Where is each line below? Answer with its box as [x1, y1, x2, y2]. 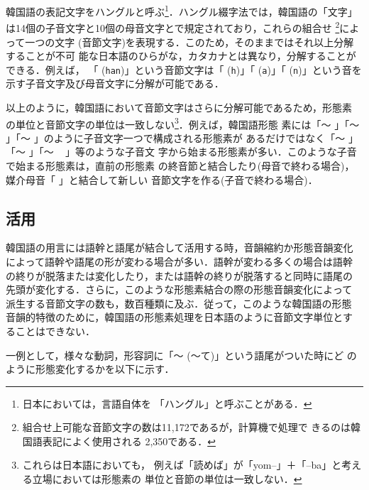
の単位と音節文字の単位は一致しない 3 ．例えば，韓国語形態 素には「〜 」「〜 [6, 114, 360, 131]
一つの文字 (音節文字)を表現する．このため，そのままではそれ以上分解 [25, 34, 354, 49]
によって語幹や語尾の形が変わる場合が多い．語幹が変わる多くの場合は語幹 [6, 254, 353, 268]
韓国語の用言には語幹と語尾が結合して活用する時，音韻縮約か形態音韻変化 [6, 240, 353, 255]
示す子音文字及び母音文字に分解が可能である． [6, 76, 224, 91]
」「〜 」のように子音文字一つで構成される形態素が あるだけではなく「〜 [6, 130, 346, 145]
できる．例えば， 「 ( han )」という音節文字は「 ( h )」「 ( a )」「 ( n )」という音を [6, 62, 362, 77]
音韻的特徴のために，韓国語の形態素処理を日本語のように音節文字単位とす [6, 310, 353, 325]
